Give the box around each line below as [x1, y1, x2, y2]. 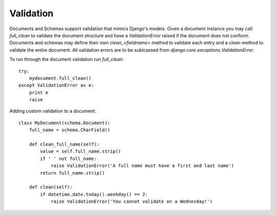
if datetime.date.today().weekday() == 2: [40, 192, 148, 197]
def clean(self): [29, 184, 73, 190]
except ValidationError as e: [18, 82, 95, 88]
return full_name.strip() [40, 170, 105, 176]
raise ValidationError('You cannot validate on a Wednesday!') [51, 199, 213, 204]
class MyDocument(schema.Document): [18, 120, 110, 126]
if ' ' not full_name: [40, 156, 97, 161]
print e [29, 89, 49, 95]
